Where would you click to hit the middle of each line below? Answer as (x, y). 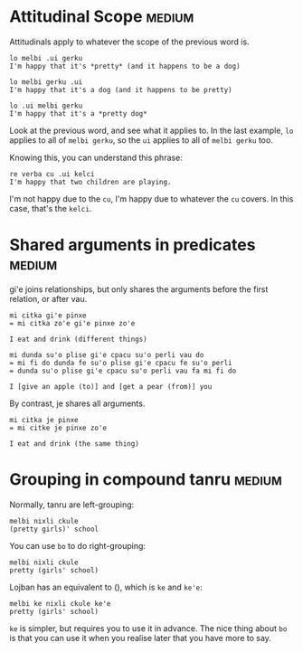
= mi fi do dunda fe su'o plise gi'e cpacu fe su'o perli (121, 363)
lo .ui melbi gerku (46, 106)
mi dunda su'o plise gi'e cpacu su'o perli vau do (107, 354)
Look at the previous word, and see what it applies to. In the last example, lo (151, 130)
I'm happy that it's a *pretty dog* (78, 113)
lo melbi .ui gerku (46, 58)
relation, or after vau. (48, 298)
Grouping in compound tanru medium (146, 480)
